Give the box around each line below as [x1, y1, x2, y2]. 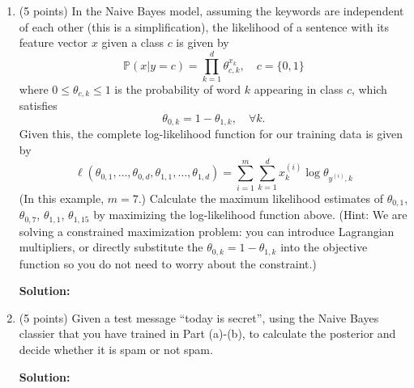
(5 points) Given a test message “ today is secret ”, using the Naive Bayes [19, 309, 379, 326]
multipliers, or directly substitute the [19, 238, 203, 255]
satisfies [19, 97, 58, 114]
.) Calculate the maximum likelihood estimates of [138, 189, 384, 206]
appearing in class [254, 80, 344, 97]
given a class [101, 34, 164, 51]
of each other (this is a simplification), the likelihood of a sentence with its [19, 18, 389, 35]
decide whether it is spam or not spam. [19, 341, 213, 358]
